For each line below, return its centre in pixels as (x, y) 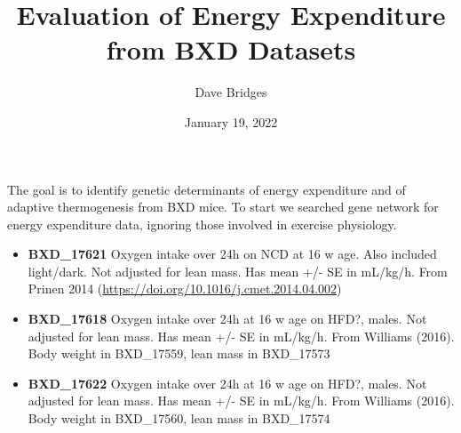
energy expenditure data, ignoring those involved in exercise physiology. (202, 224)
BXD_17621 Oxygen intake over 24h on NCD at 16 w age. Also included (232, 254)
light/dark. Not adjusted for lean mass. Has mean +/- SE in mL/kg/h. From (238, 271)
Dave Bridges (231, 92)
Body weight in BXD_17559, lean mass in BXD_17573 (179, 353)
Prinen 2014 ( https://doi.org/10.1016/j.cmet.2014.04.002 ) (185, 289)
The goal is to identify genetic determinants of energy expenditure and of (207, 189)
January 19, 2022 (231, 121)
